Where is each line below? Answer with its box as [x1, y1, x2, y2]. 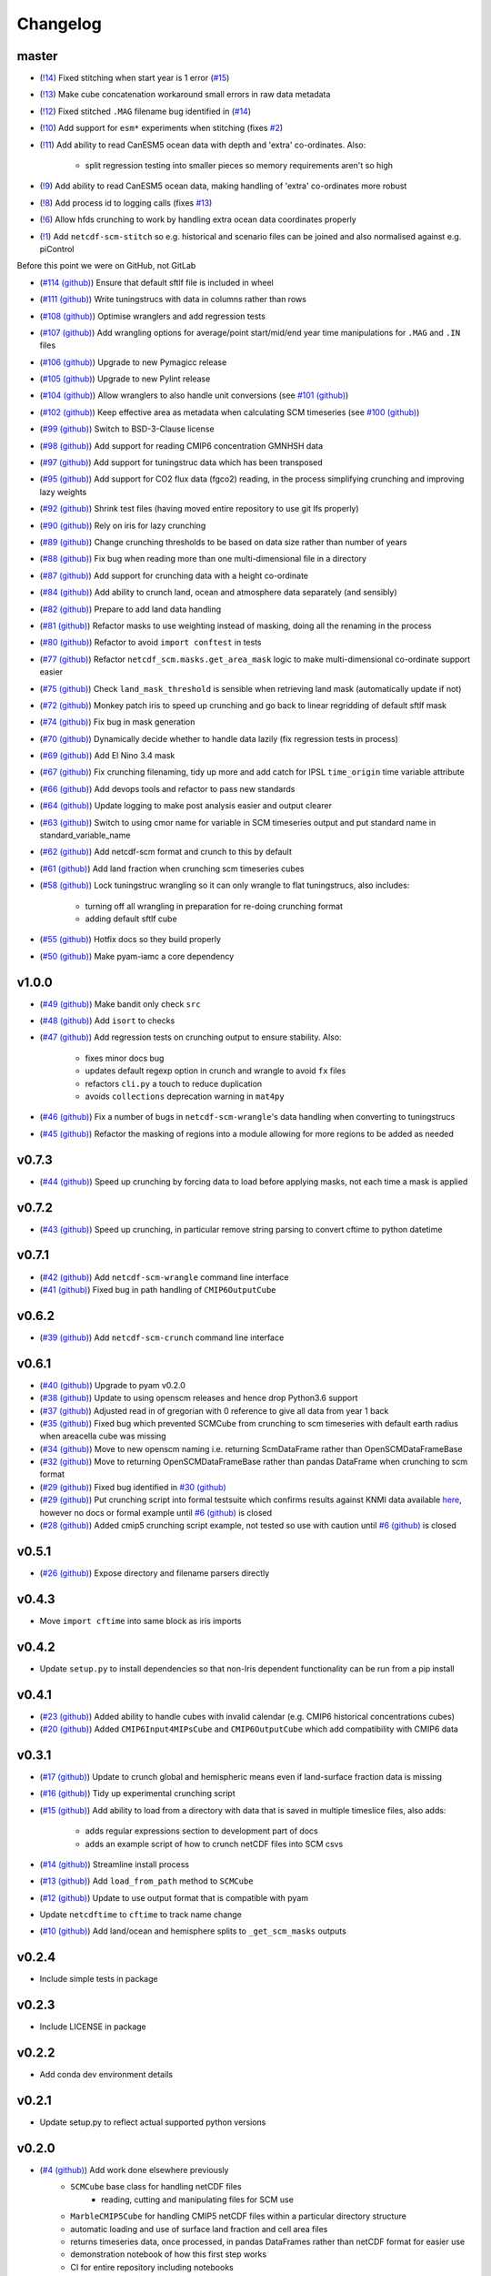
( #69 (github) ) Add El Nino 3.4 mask [39, 750, 175, 761]
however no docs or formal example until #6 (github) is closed [39, 1507, 273, 1518]
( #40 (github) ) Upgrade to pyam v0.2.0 [39, 1379, 186, 1390]
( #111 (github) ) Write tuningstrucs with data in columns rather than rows [39, 294, 306, 305]
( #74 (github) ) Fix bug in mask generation [39, 716, 195, 727]
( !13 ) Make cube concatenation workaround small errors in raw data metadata [39, 89, 331, 100]
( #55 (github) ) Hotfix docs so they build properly [39, 934, 222, 945]
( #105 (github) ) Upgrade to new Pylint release [39, 373, 211, 384]
